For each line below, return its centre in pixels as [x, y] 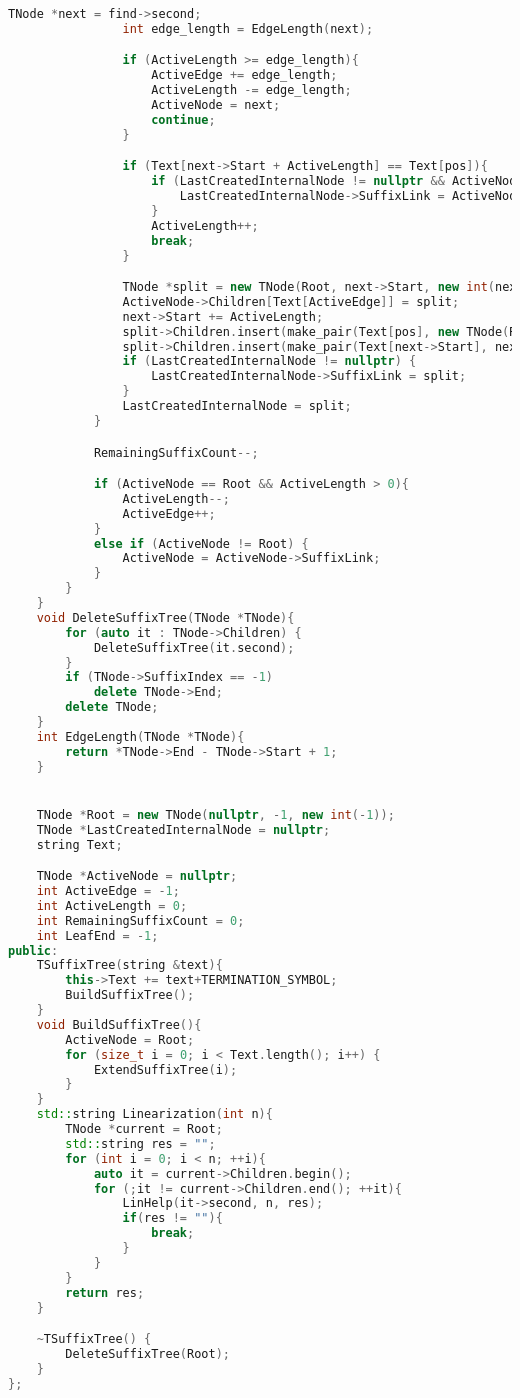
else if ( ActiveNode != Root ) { [201, 543]
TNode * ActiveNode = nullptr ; [137, 876]
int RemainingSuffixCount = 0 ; [140, 920]
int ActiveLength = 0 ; [112, 905]
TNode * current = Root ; [144, 1129]
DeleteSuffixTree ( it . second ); [194, 647]
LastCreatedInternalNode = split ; [237, 406]
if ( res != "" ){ [172, 1218]
